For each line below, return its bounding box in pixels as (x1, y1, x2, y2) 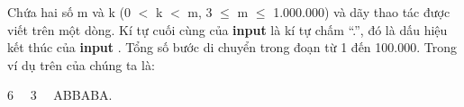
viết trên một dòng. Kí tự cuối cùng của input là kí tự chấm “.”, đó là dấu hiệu (7, 20, 448, 39)
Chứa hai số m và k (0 (7, 3, 131, 21)
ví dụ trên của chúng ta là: (7, 55, 155, 74)
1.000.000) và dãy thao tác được (273, 3, 450, 21)
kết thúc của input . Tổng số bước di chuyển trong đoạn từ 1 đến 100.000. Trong (7, 38, 457, 57)
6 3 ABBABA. (7, 85, 113, 104)
